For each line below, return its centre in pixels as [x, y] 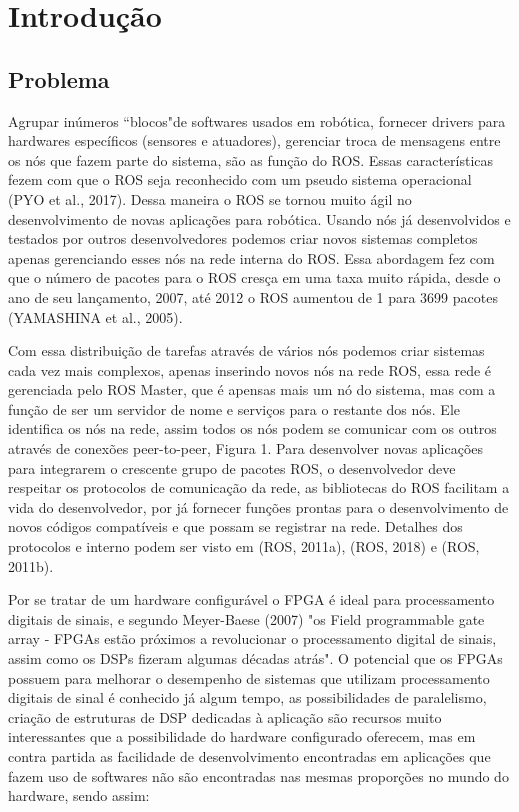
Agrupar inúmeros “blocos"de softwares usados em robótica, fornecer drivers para [257, 120]
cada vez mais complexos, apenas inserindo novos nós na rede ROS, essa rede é [250, 369]
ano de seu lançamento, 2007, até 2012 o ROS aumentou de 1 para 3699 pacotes [253, 296]
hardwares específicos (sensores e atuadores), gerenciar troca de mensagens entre [254, 140]
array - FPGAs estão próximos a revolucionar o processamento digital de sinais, [252, 638]
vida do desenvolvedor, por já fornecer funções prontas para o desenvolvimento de [258, 506]
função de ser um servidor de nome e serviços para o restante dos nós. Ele [234, 408]
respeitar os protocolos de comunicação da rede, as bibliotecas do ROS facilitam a [259, 487]
